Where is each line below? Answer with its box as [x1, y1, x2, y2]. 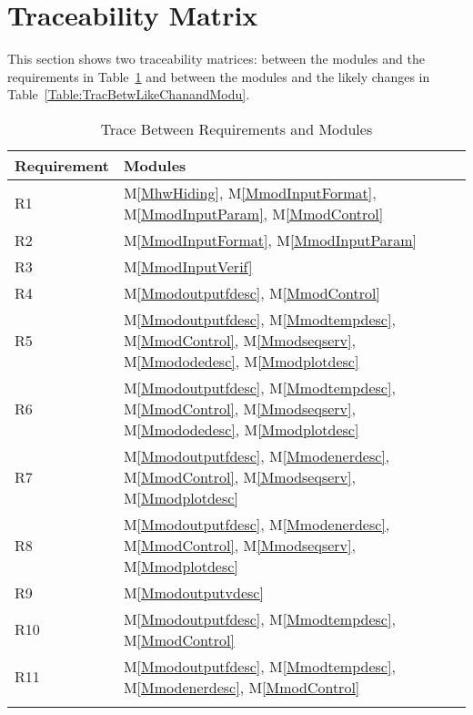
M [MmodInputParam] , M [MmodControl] [123, 202, 384, 224]
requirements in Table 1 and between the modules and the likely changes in [7, 66, 430, 86]
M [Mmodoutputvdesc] [123, 581, 264, 603]
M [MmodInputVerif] [123, 255, 253, 277]
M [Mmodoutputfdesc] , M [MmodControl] [123, 281, 380, 303]
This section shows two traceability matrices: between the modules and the [7, 49, 425, 68]
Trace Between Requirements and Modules [100, 117, 373, 139]
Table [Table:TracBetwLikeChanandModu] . [7, 85, 250, 104]
